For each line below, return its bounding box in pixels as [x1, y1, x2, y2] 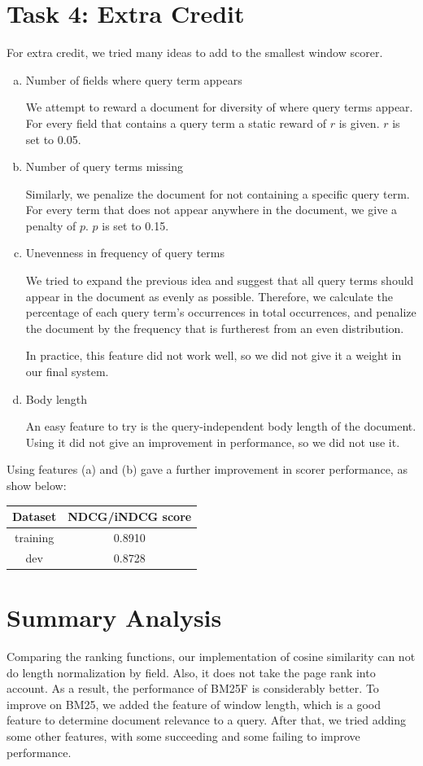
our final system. [25, 363, 109, 380]
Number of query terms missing [25, 158, 184, 175]
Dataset [12, 508, 57, 525]
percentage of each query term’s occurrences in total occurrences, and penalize [25, 304, 416, 321]
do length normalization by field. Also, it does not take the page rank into [7, 663, 376, 681]
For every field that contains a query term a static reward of [25, 114, 327, 131]
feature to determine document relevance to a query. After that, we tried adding [7, 711, 407, 729]
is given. [338, 114, 380, 131]
